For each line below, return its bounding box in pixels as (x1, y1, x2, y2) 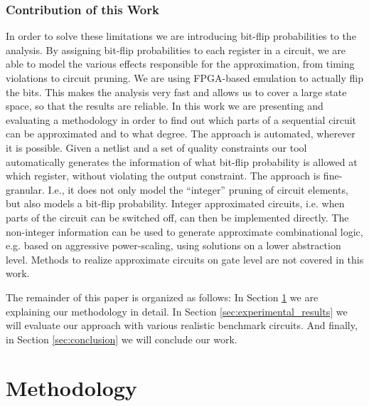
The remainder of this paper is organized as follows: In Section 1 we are (6, 289, 319, 304)
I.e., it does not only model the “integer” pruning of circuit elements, (48, 182, 348, 197)
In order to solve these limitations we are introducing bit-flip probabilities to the (6, 28, 356, 43)
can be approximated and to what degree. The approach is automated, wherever (6, 126, 355, 141)
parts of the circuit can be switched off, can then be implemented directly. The (6, 209, 349, 224)
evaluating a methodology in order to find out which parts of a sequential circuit (6, 112, 357, 127)
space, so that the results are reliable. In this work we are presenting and (6, 98, 323, 113)
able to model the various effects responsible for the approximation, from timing (6, 56, 355, 71)
